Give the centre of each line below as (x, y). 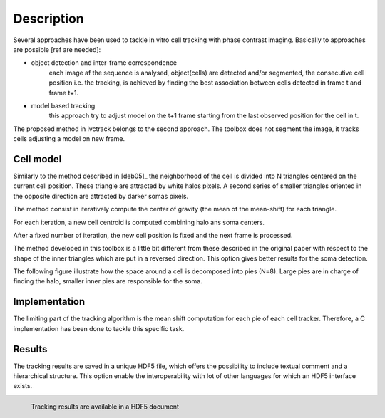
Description (49, 19)
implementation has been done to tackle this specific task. (99, 328)
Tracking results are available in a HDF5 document (105, 407)
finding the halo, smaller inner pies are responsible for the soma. (108, 281)
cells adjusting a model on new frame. (69, 139)
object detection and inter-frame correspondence (104, 63)
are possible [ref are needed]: (57, 49)
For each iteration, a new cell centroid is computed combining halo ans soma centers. (139, 222)
